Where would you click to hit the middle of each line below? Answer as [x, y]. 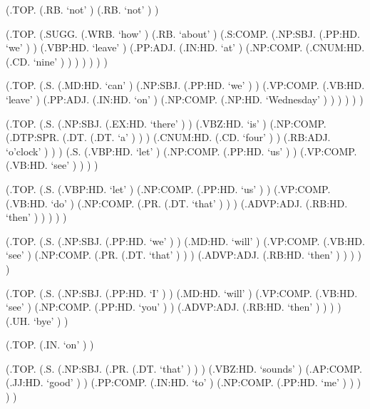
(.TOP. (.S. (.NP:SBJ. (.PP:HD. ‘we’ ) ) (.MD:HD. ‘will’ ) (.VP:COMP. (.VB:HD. [185, 240]
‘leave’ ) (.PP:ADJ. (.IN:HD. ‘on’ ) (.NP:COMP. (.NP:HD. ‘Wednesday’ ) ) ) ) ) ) [185, 99]
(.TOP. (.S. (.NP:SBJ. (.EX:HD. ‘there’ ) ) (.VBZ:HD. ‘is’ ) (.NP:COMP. [166, 123]
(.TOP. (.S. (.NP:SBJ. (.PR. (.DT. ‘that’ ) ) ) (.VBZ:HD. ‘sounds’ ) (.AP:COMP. [184, 368]
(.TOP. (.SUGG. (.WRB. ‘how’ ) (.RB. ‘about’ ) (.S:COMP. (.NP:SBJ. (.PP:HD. [183, 33]
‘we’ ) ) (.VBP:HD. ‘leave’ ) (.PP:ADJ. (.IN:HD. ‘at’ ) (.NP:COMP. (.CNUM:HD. [185, 47]
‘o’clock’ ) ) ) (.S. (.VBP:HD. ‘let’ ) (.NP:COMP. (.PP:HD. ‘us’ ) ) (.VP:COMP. [181, 151]
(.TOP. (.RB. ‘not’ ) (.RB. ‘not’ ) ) [82, 9]
